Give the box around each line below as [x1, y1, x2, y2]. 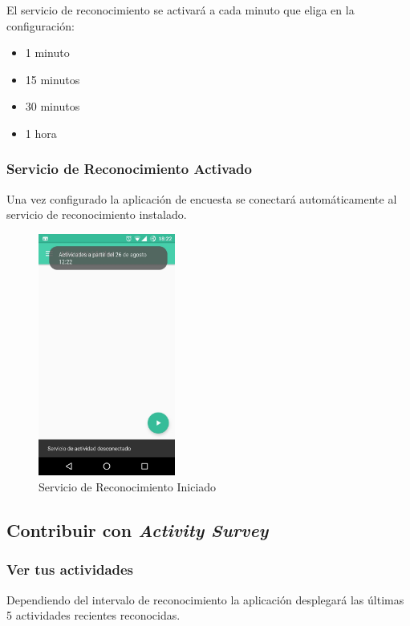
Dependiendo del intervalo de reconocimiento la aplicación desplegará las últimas [6, 591, 404, 608]
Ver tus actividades [6, 559, 134, 580]
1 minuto [25, 44, 70, 61]
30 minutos [25, 98, 80, 115]
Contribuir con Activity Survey [6, 518, 269, 543]
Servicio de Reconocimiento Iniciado [39, 479, 217, 495]
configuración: [6, 17, 75, 34]
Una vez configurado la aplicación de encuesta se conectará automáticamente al [6, 190, 397, 207]
